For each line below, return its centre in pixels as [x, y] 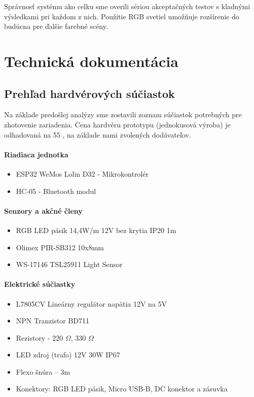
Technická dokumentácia [91, 61]
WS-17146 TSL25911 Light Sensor [69, 264]
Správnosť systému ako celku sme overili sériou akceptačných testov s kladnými [127, 6]
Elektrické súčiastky [40, 284]
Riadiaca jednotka [36, 154]
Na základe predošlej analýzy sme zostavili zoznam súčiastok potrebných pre [123, 114]
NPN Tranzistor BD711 [53, 321]
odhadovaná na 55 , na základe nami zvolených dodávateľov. [98, 134]
